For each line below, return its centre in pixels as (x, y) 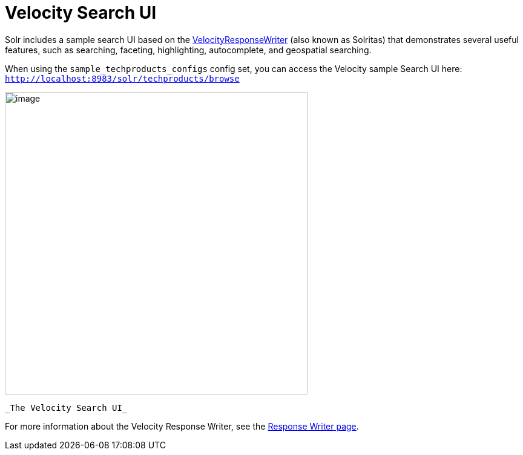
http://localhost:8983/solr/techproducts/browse (122, 78)
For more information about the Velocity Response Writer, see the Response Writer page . (182, 426)
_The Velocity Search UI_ (66, 408)
